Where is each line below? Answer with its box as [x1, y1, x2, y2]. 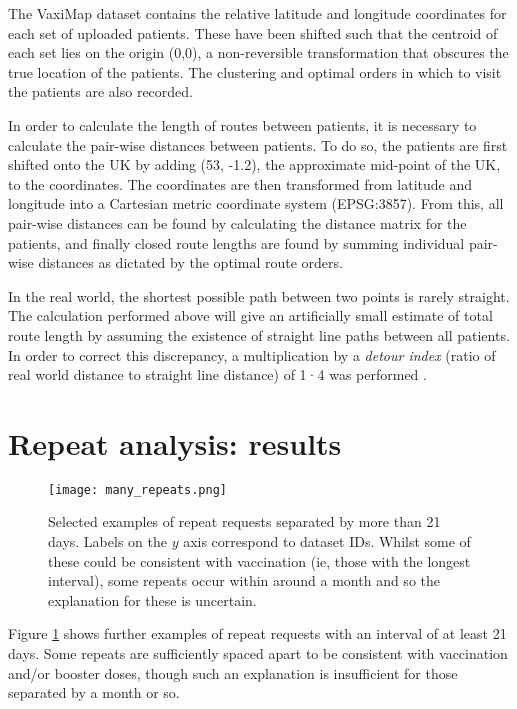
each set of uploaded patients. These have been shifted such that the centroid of [8, 22, 498, 43]
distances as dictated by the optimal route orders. [38, 252, 343, 273]
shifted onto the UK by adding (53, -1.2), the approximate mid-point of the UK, [8, 154, 501, 175]
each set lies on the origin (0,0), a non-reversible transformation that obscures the [8, 42, 509, 63]
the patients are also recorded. [8, 81, 193, 102]
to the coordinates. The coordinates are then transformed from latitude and [8, 173, 473, 194]
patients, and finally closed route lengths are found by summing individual [8, 232, 465, 253]
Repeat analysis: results [8, 422, 342, 463]
